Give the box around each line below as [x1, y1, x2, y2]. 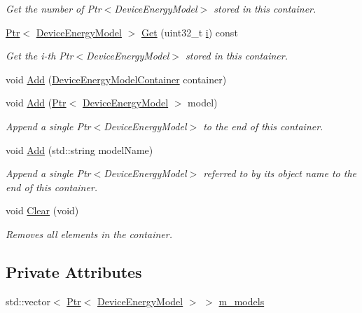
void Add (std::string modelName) [6, 142, 153, 157]
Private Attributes [6, 260, 142, 282]
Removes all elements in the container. [6, 226, 172, 241]
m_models [218, 293, 265, 308]
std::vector [6, 293, 50, 308]
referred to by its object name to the [203, 166, 357, 181]
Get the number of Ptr [6, 1, 102, 15]
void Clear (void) [6, 203, 79, 218]
